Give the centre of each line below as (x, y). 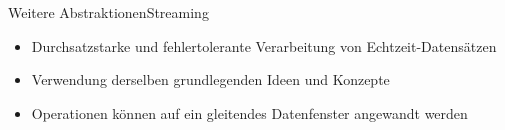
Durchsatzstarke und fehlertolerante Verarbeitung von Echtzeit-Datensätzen (264, 45)
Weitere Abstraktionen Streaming (108, 12)
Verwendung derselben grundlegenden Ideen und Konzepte (210, 79)
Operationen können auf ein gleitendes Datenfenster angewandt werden (249, 112)
